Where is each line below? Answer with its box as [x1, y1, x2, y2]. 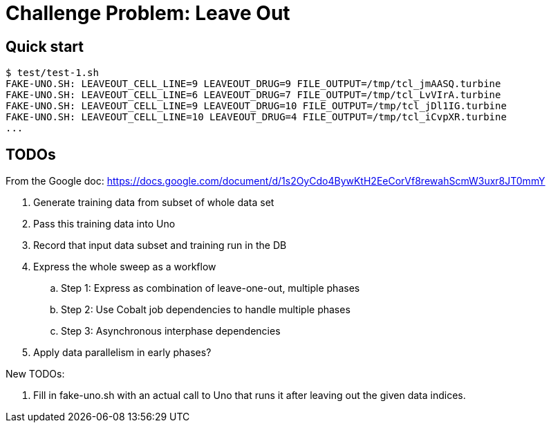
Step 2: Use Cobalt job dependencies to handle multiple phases [61, 304, 351, 316]
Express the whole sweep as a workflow [33, 261, 216, 273]
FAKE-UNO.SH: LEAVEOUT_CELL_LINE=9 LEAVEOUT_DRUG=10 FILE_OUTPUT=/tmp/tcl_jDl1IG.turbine [6, 100, 507, 112]
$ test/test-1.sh [6, 67, 99, 79]
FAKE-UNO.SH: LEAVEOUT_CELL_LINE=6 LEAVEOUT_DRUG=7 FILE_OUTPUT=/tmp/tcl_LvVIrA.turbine [6, 89, 501, 101]
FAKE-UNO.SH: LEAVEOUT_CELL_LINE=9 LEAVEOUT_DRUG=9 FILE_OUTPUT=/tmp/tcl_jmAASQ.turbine [6, 78, 501, 90]
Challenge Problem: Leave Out [6, 1, 290, 25]
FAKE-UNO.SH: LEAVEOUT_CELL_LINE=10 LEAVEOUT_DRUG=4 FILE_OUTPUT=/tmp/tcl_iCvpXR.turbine [6, 111, 507, 123]
